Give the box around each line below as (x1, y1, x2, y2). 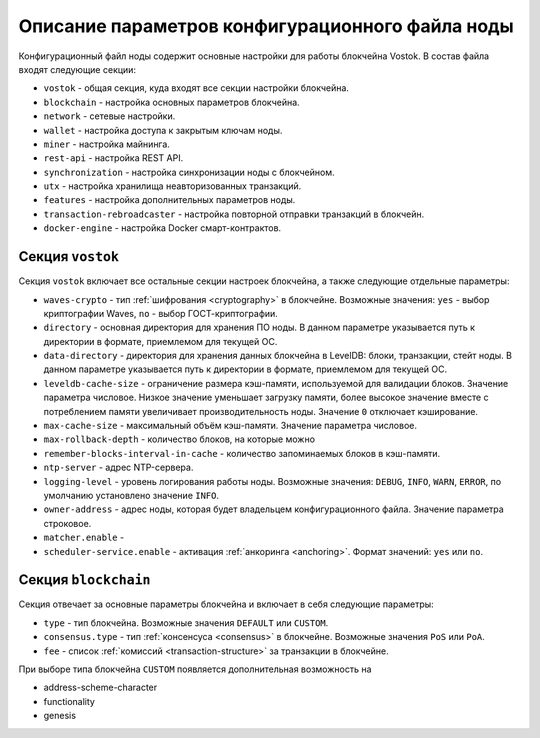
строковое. (43, 517, 92, 529)
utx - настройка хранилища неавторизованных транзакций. (43, 180, 302, 192)
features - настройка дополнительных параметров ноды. (43, 194, 296, 206)
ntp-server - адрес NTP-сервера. (43, 461, 194, 474)
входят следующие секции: (18, 63, 137, 75)
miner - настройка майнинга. (43, 138, 170, 150)
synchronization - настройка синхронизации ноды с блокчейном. (43, 166, 335, 178)
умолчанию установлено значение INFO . (43, 490, 220, 501)
